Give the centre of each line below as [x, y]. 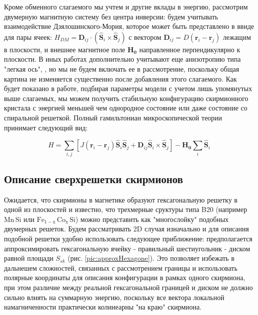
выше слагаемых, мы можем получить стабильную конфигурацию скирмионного [126, 98]
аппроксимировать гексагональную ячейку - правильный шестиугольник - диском [127, 248]
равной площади [29, 258]
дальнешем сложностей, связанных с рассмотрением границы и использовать [121, 267]
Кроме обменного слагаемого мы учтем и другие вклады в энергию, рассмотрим [126, 6]
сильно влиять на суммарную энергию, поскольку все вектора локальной [114, 297]
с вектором [145, 37]
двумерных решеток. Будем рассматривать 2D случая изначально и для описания [127, 229]
